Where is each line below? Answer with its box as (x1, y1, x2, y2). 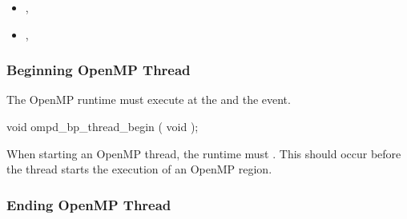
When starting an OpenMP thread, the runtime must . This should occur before (6, 145, 401, 161)
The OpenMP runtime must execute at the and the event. (6, 91, 291, 108)
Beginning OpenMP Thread (6, 60, 191, 80)
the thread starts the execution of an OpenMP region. (6, 161, 272, 177)
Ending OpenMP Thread (6, 194, 171, 214)
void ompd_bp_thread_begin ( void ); (6, 118, 199, 134)
